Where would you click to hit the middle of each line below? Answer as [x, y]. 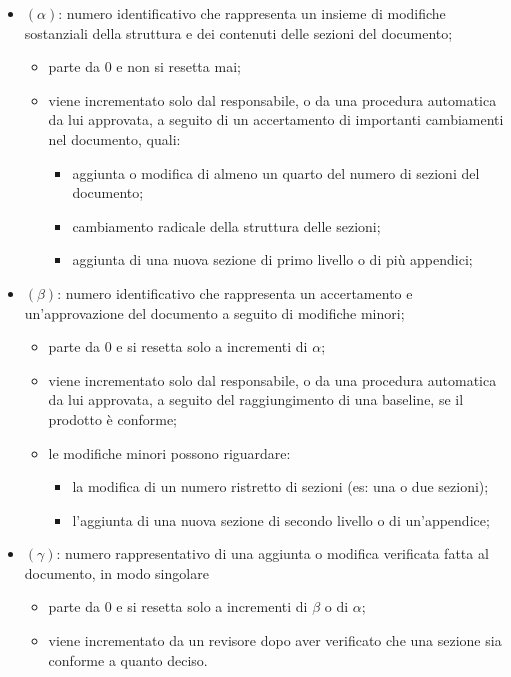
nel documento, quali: [114, 138]
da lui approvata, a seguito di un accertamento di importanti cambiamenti [276, 119]
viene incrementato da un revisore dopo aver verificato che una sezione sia [275, 640]
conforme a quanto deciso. [128, 659]
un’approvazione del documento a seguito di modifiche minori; [214, 312]
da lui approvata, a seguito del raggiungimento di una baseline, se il [256, 399]
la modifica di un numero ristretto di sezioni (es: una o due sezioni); [280, 486]
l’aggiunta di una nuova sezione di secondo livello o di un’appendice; [281, 519]
